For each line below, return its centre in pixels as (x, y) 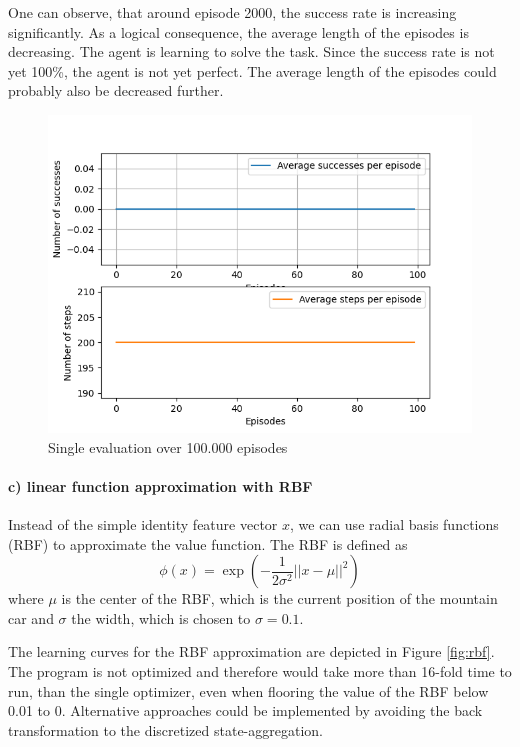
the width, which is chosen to (161, 617)
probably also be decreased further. (116, 90)
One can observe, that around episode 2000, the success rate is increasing (232, 12)
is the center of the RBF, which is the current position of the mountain (279, 598)
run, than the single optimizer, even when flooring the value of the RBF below (248, 690)
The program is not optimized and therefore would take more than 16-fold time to (260, 670)
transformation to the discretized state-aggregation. (165, 729)
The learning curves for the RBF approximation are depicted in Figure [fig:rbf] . (251, 651)
